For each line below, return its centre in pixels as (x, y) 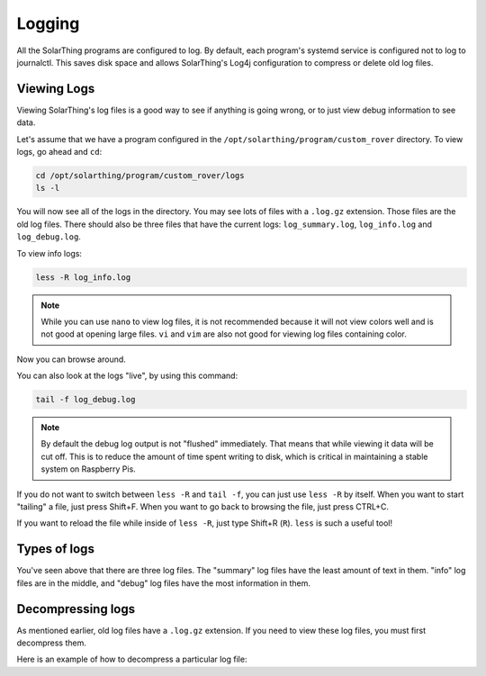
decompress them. (52, 643)
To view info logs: (49, 253)
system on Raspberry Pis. (89, 469)
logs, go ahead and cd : (59, 152)
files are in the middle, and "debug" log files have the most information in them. (163, 583)
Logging (48, 23)
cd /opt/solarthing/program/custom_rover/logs (140, 176)
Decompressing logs (76, 609)
